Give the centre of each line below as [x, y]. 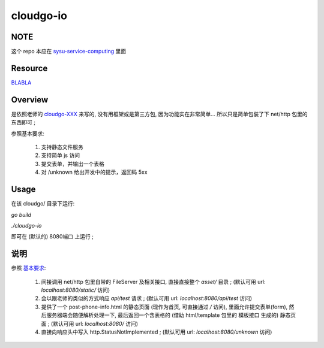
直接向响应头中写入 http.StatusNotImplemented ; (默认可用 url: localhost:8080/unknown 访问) [157, 332]
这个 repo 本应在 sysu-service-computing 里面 [68, 52]
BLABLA [21, 82]
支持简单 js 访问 [61, 155]
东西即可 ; [23, 122]
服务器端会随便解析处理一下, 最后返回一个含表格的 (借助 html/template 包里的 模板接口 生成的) [162, 315]
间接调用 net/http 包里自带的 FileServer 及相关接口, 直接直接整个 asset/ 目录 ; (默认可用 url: [153, 282]
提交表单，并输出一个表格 [73, 164]
